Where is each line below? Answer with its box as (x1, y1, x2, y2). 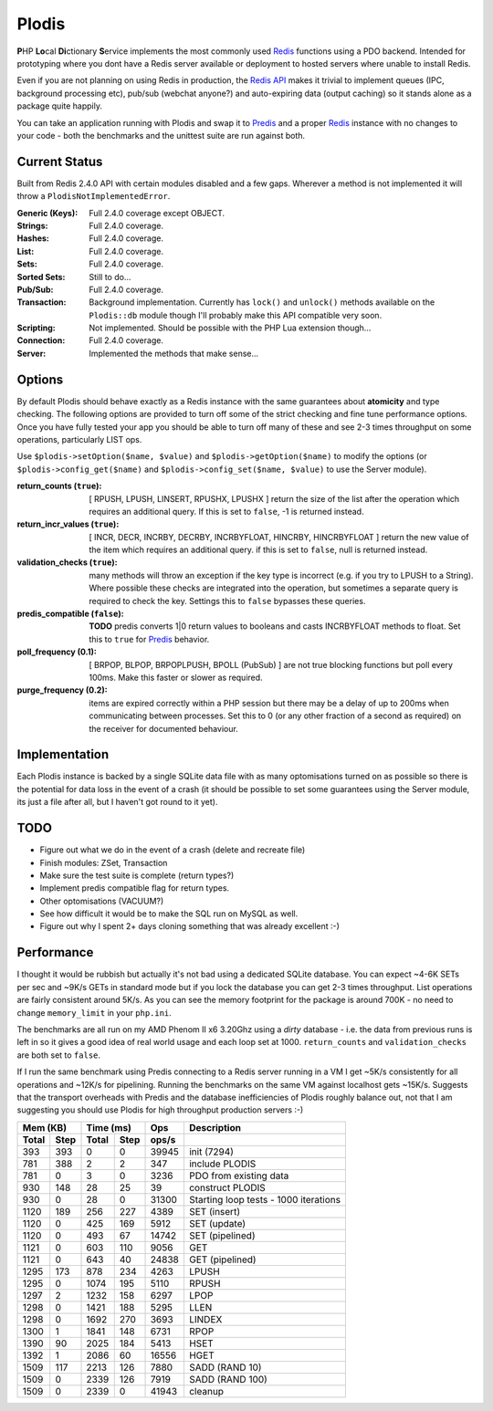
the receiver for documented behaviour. (89, 723, 239, 734)
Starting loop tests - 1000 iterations (188, 1193, 341, 1206)
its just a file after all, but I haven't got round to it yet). (16, 797, 218, 808)
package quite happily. (16, 100, 103, 111)
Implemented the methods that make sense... (89, 348, 259, 359)
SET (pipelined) (188, 1228, 256, 1241)
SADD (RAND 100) (188, 1373, 268, 1385)
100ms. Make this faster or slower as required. (89, 672, 264, 683)
